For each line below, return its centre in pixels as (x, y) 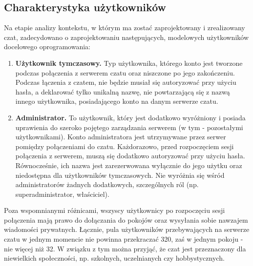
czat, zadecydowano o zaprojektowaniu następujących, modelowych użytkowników (126, 37)
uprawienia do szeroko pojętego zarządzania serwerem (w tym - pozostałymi (129, 127)
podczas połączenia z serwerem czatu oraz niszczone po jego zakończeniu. (125, 72)
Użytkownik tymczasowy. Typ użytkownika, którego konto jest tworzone (129, 63)
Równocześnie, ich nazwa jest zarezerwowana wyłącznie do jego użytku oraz (129, 165)
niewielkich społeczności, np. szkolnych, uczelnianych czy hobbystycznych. (114, 258)
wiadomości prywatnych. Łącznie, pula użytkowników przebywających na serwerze (127, 229)
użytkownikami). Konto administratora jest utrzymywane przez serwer (121, 137)
